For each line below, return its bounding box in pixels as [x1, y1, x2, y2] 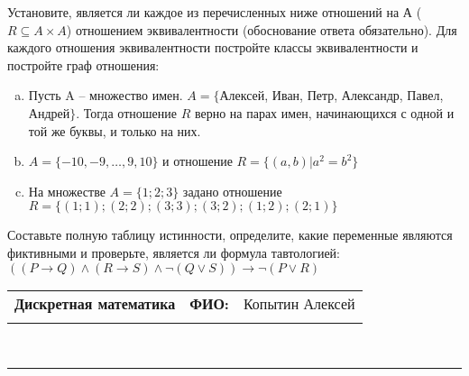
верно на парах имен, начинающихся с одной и [194, 103, 455, 122]
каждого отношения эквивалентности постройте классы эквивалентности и [7, 38, 418, 57]
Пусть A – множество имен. [28, 86, 183, 105]
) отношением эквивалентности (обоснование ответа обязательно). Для [66, 20, 457, 39]
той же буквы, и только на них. [28, 121, 201, 140]
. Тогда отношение [76, 103, 177, 122]
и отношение [162, 151, 233, 170]
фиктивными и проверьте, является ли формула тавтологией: [7, 243, 340, 261]
